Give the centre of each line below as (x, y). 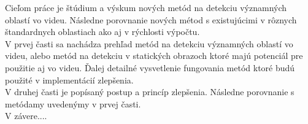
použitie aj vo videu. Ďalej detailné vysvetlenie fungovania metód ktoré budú (150, 67)
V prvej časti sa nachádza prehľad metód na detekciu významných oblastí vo (149, 43)
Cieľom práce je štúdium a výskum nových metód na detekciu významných (146, 7)
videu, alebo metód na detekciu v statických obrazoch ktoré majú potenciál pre (154, 56)
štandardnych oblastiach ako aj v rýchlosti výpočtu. (102, 32)
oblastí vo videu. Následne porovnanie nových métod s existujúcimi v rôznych (151, 19)
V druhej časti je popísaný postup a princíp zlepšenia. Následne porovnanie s (150, 92)
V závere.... (26, 116)
